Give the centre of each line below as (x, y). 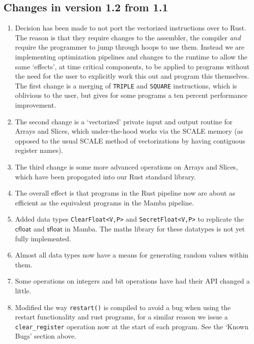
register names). (39, 150)
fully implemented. (43, 238)
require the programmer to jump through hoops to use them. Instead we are (130, 47)
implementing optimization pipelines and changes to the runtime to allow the (131, 56)
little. (23, 290)
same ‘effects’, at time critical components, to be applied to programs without (132, 66)
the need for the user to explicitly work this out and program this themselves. (132, 76)
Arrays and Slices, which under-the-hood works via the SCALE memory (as (129, 131)
